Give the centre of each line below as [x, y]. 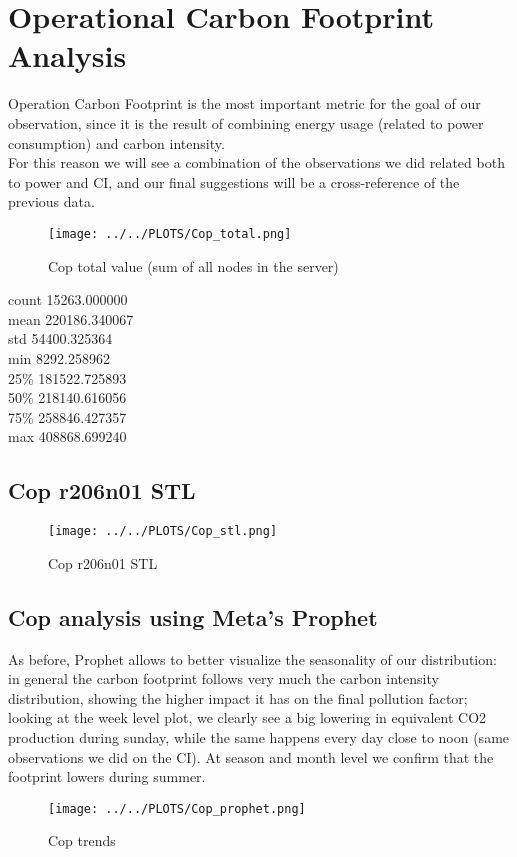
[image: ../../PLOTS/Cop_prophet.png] [177, 808]
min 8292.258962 [59, 357]
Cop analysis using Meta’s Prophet [193, 616]
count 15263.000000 [68, 299]
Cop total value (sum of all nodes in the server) [193, 265]
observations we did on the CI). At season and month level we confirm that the [251, 756]
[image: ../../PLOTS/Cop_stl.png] [163, 531]
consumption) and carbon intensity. [116, 142]
